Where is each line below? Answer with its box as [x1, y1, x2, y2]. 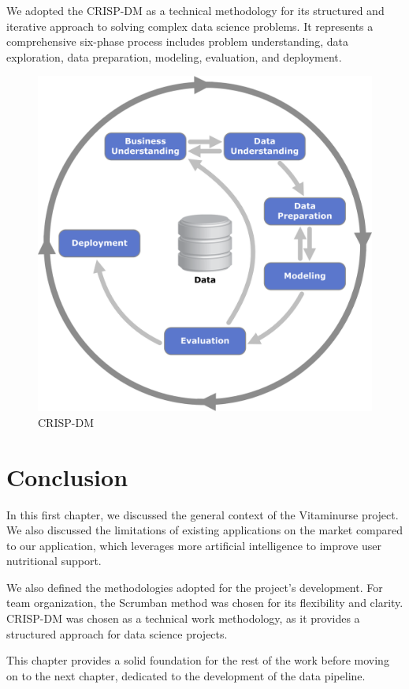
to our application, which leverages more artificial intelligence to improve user [6, 537, 381, 553]
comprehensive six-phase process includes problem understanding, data [6, 33, 348, 50]
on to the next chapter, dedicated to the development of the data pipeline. [6, 667, 366, 683]
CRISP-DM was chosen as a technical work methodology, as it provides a [6, 610, 360, 627]
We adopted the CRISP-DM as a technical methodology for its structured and [6, 2, 385, 18]
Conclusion [6, 460, 128, 492]
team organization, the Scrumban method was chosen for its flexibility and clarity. [6, 594, 403, 611]
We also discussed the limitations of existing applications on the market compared [6, 522, 403, 538]
